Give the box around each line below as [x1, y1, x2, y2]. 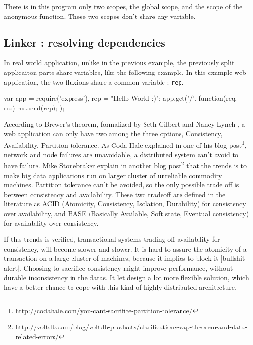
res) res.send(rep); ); [4, 102, 65, 112]
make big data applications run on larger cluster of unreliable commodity [4, 170, 222, 180]
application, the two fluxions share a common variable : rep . [4, 76, 184, 87]
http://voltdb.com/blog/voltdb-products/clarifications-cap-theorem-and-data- [15, 322, 248, 332]
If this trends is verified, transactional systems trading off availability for [4, 234, 220, 244]
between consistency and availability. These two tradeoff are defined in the [4, 189, 226, 199]
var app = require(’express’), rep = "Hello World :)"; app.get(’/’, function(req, [4, 93, 237, 103]
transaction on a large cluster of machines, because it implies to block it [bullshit [4, 253, 245, 263]
